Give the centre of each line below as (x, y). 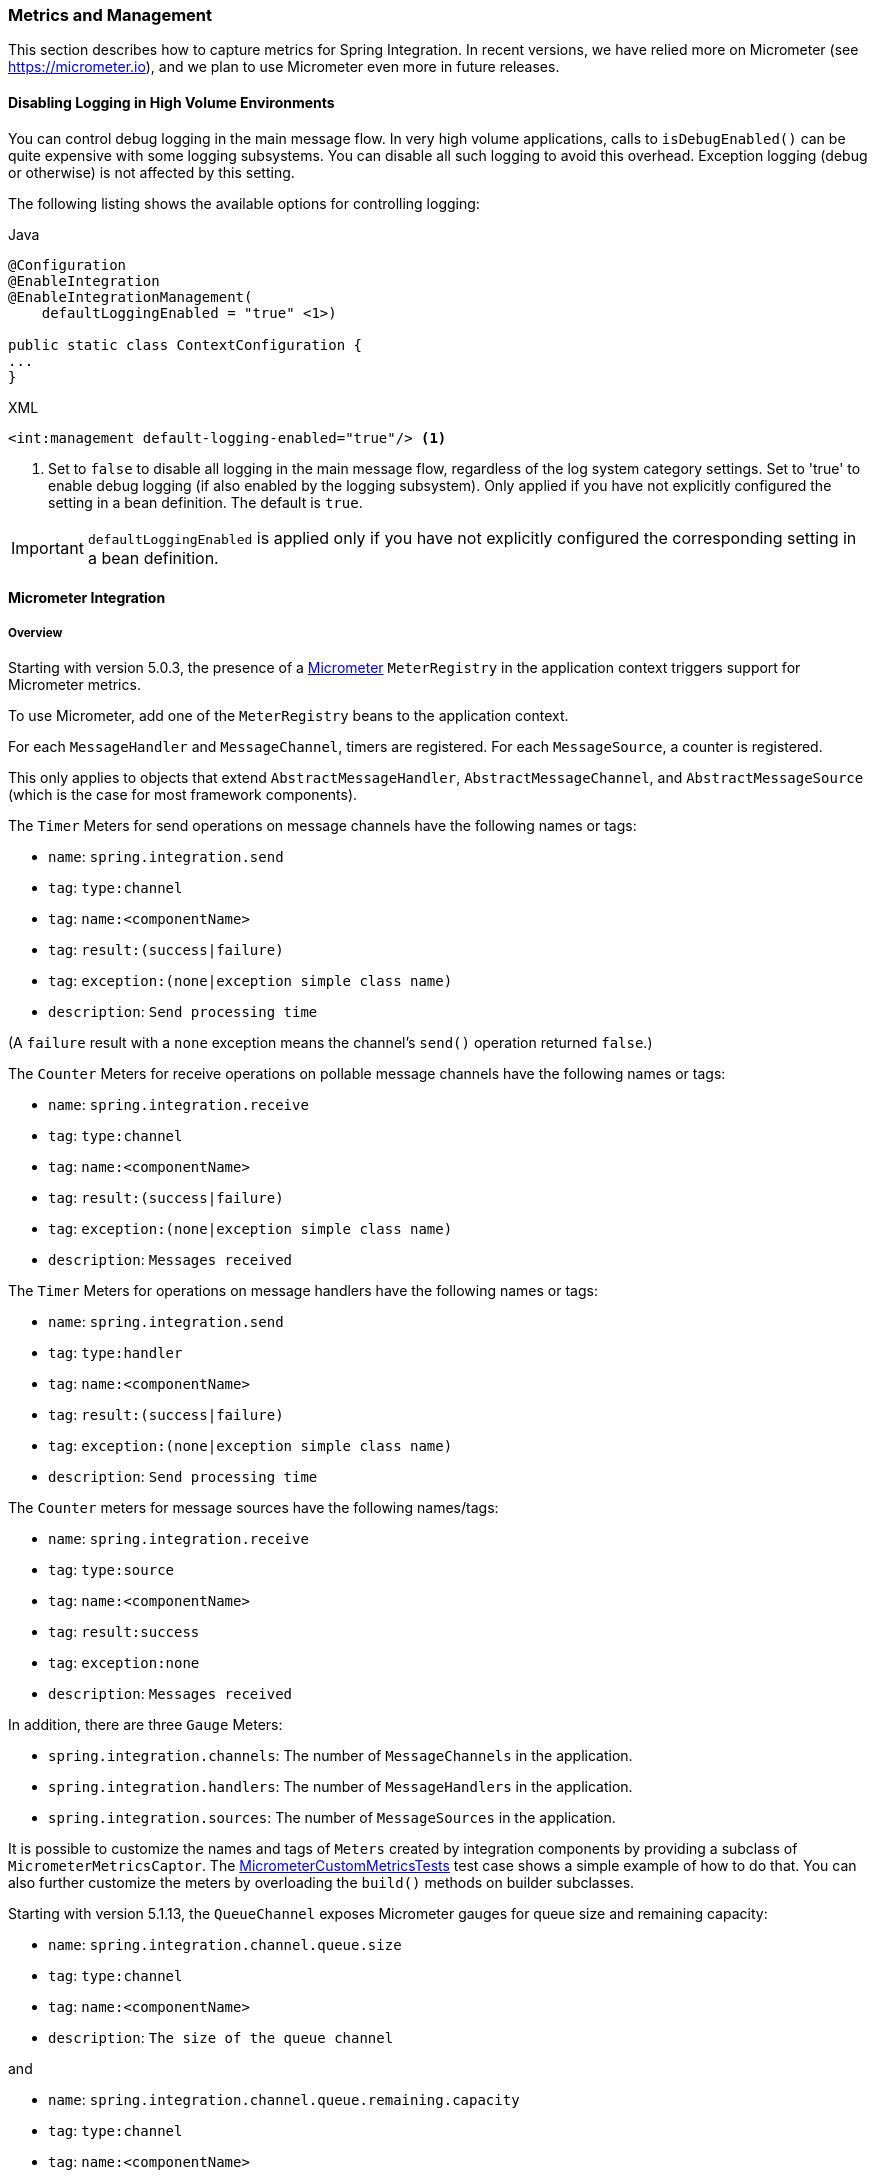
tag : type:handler (115, 1352)
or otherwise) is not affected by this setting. (151, 172)
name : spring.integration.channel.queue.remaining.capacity (284, 2099)
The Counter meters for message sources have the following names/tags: (253, 1507)
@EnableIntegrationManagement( (130, 296)
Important (47, 547)
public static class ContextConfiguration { (185, 344)
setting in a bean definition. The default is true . (205, 502)
